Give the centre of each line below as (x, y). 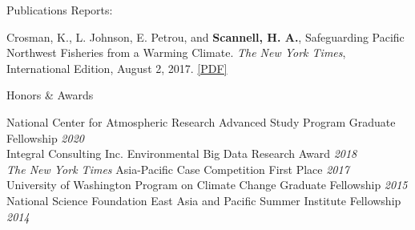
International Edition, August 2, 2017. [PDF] (117, 68)
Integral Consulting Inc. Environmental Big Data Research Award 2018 (182, 153)
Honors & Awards (50, 95)
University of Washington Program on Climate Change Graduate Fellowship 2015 (207, 185)
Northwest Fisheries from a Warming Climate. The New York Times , (176, 52)
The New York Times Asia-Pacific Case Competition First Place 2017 (178, 169)
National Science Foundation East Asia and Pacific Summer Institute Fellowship (204, 200)
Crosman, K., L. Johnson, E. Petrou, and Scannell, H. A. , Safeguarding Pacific (205, 36)
